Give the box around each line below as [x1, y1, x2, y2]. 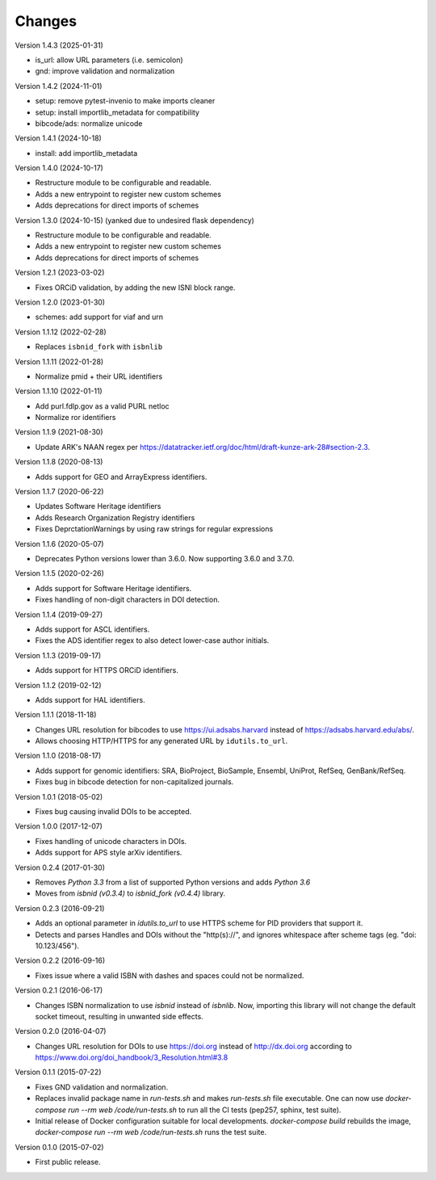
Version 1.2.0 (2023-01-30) [15, 297, 105, 307]
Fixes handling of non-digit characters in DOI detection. [35, 594, 220, 605]
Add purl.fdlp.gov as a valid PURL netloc [35, 401, 170, 411]
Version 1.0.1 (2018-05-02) [15, 792, 103, 801]
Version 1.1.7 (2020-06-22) [15, 487, 104, 497]
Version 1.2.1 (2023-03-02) [15, 267, 105, 278]
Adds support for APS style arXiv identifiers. [35, 848, 182, 858]
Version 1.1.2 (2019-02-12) [15, 680, 102, 690]
